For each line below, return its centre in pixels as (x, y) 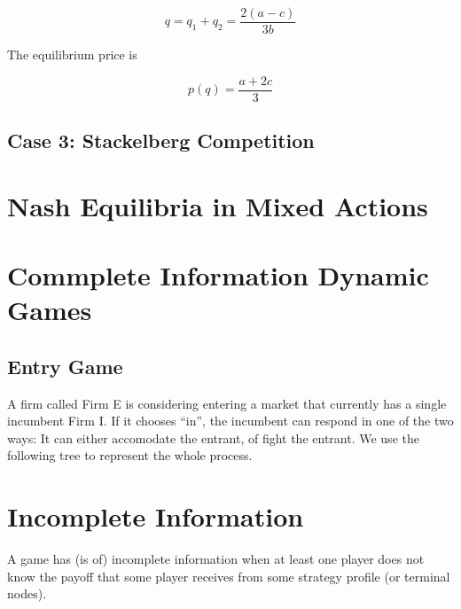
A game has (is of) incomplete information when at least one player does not (216, 559)
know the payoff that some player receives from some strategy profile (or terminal (229, 576)
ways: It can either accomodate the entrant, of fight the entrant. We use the (213, 437)
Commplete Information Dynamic (218, 275)
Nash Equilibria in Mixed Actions (218, 205)
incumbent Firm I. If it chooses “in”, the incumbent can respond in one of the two (230, 421)
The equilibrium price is (72, 55)
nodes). (27, 593)
